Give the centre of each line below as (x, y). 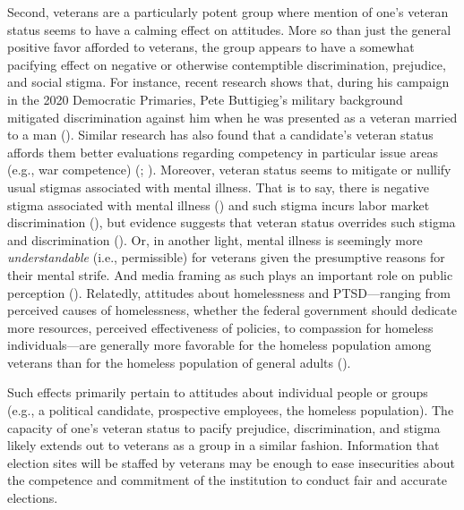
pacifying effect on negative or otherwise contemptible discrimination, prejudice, (227, 64)
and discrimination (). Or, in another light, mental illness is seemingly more (215, 239)
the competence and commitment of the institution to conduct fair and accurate (227, 480)
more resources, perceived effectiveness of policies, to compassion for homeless (220, 327)
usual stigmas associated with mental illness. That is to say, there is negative (218, 187)
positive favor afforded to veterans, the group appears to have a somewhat (211, 47)
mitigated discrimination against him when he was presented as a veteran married (232, 117)
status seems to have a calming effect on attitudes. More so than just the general (229, 29)
